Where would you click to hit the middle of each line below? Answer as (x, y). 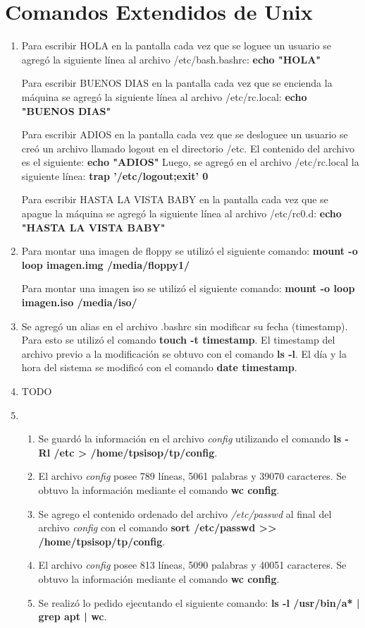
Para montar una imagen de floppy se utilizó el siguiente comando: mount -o (190, 251)
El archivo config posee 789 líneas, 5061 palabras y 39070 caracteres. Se (192, 476)
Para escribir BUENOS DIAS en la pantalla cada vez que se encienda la (177, 83)
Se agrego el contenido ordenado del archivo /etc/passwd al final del (185, 513)
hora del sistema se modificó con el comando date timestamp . (159, 367)
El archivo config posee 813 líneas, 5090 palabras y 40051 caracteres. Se (192, 565)
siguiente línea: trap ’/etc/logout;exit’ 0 (115, 175)
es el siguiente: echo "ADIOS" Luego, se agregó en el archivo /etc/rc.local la (190, 162)
